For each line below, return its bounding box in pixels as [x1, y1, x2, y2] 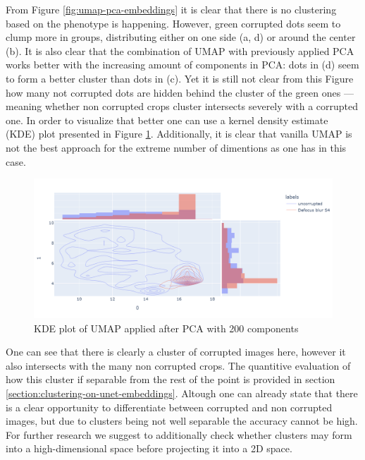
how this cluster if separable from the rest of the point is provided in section [6, 372, 335, 387]
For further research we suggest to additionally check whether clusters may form [6, 427, 352, 442]
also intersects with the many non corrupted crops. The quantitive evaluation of [6, 358, 351, 373]
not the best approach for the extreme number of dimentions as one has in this [6, 140, 347, 155]
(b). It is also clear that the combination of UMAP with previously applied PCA [6, 43, 354, 58]
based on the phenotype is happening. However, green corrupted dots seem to [6, 16, 341, 30]
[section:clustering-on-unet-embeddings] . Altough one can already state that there [6, 386, 358, 401]
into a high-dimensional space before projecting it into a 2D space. [6, 441, 292, 456]
